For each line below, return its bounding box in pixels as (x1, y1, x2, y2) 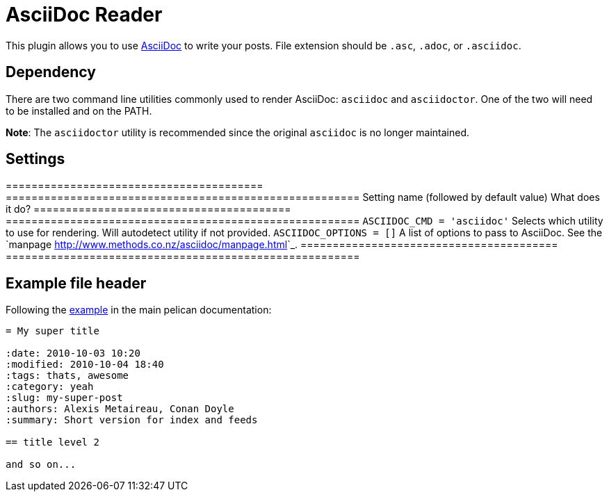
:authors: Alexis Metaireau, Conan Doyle (6, 403, 234, 415)
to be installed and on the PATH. (6, 104, 152, 117)
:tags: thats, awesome (6, 370, 129, 382)
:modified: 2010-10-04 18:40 (6, 359, 164, 370)
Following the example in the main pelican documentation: (6, 304, 272, 316)
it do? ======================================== (6, 203, 291, 215)
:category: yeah (6, 381, 94, 393)
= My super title (6, 325, 99, 337)
